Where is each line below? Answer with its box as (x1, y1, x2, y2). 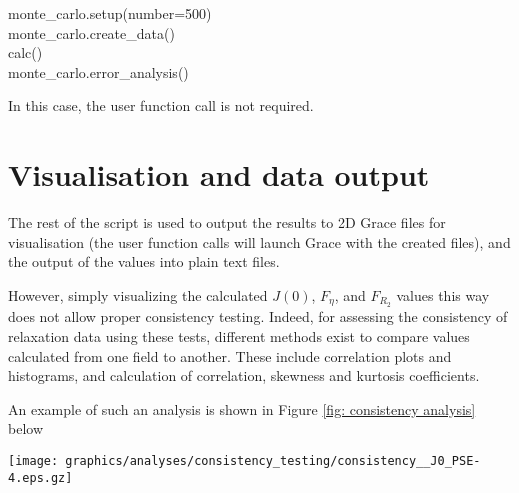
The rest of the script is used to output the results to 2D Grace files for (8, 212, 446, 233)
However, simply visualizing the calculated (8, 284, 268, 305)
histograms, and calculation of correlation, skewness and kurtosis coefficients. (8, 365, 480, 386)
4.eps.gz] (8, 470, 73, 485)
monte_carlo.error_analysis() (8, 61, 189, 82)
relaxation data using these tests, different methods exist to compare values (8, 325, 470, 346)
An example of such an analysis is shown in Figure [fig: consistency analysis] (8, 398, 476, 419)
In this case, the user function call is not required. (8, 95, 314, 116)
